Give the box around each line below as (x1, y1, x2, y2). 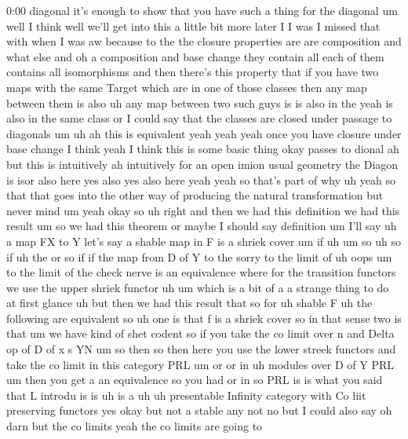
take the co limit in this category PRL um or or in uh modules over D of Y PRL (6, 356, 394, 372)
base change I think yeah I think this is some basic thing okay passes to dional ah (6, 141, 399, 157)
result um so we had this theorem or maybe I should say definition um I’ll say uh (6, 218, 397, 234)
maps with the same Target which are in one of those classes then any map (6, 79, 367, 95)
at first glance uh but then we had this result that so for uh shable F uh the (6, 294, 373, 311)
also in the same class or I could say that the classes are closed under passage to (6, 110, 392, 126)
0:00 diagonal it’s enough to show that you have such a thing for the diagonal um (6, 2, 398, 18)
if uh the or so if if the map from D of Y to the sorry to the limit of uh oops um (6, 248, 392, 265)
